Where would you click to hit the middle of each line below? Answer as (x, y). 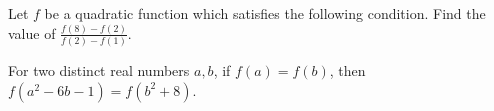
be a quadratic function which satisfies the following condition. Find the (265, 13)
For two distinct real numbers (99, 70)
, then (347, 70)
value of (32, 32)
